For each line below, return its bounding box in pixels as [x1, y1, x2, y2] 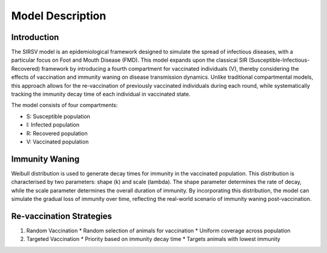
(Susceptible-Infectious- [248, 56, 310, 64]
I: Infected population [26, 121, 80, 128]
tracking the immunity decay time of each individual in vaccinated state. [11, 91, 191, 98]
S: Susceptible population [26, 113, 91, 120]
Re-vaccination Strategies [11, 211, 112, 221]
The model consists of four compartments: [11, 102, 118, 109]
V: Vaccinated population [26, 138, 89, 145]
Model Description [11, 9, 107, 22]
